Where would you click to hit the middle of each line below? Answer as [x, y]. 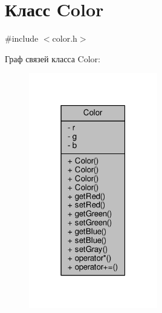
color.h [65, 38]
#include [22, 38]
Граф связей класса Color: [53, 58]
